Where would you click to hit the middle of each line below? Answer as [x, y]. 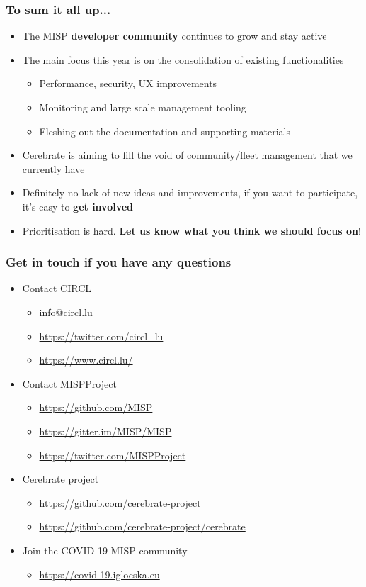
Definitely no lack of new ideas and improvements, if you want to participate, [190, 192]
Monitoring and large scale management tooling [143, 107]
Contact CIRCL [57, 288]
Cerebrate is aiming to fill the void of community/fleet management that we [187, 155]
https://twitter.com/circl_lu [101, 336]
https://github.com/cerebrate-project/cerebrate [142, 526]
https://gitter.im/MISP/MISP [105, 431]
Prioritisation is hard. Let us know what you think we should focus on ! [191, 230]
